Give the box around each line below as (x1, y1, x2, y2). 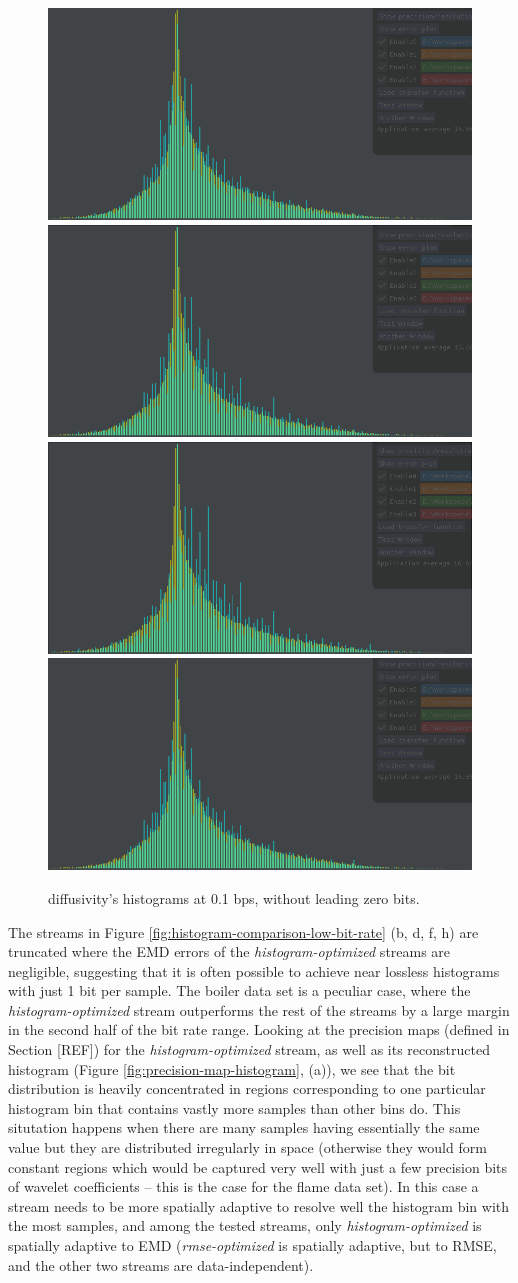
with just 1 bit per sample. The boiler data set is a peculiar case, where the (8, 980, 471, 1001)
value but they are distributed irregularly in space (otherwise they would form (8, 1137, 487, 1158)
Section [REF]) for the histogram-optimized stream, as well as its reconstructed (8, 1039, 490, 1060)
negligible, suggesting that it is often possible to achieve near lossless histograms (8, 960, 500, 981)
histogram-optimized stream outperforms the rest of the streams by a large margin (8, 999, 510, 1020)
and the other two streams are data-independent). (8, 1254, 314, 1275)
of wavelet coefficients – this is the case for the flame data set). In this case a (8, 1176, 479, 1197)
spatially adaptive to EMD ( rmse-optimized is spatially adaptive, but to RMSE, (8, 1235, 497, 1256)
